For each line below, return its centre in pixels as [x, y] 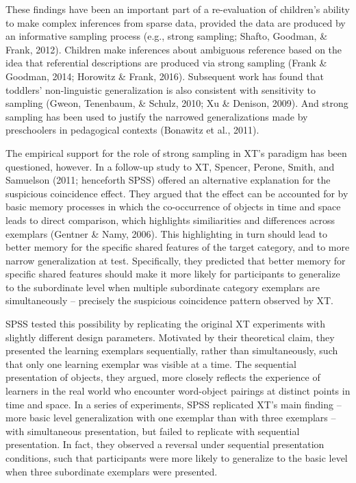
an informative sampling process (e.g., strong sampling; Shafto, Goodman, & [167, 36]
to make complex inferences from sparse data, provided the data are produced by [176, 22]
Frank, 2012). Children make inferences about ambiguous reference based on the [174, 49]
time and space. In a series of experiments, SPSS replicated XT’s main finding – [174, 404]
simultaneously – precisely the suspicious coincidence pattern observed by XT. [169, 300]
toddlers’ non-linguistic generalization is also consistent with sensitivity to [161, 89]
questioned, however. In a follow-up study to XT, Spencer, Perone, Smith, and [170, 166]
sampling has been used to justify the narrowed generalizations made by [157, 116]
